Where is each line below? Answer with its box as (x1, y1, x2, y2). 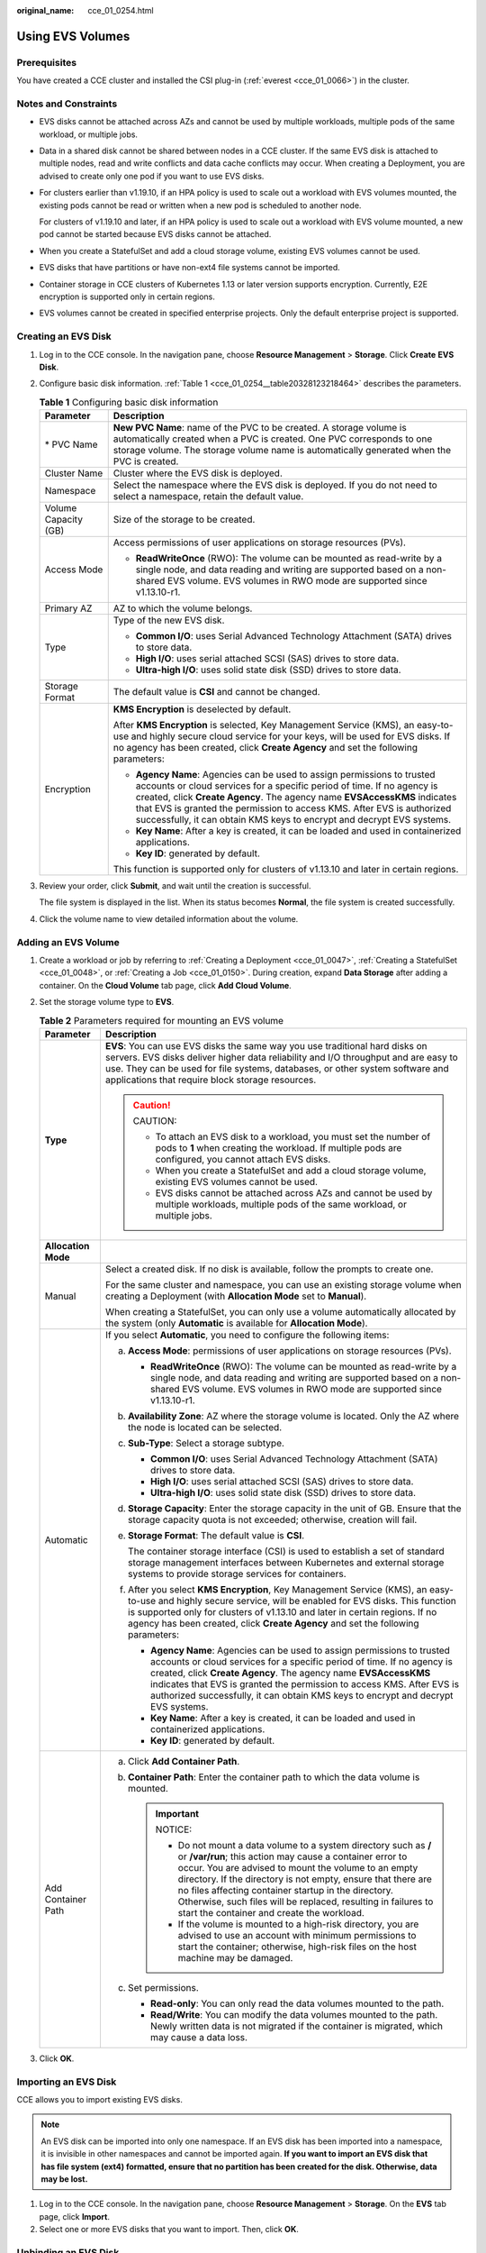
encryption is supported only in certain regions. (39, 291, 216, 302)
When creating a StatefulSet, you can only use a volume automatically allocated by (104, 1305, 456, 1318)
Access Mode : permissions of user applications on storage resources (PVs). (127, 1344, 452, 1356)
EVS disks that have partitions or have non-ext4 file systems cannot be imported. (39, 262, 341, 273)
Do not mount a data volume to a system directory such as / (177, 1838, 432, 1851)
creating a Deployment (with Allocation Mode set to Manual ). (104, 1290, 367, 1302)
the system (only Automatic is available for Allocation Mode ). (104, 1317, 368, 1329)
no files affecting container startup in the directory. (177, 1884, 393, 1896)
